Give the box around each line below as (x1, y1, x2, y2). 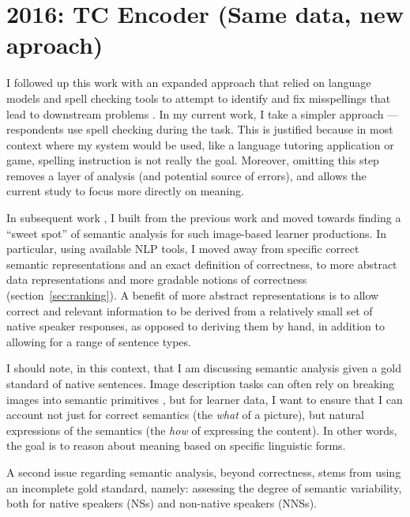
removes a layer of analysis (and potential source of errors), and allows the (6, 167, 367, 183)
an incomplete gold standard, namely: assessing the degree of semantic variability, (6, 479, 402, 496)
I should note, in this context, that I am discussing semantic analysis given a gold (6, 360, 401, 376)
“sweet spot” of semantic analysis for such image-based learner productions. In (6, 225, 387, 241)
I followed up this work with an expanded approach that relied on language (6, 74, 371, 91)
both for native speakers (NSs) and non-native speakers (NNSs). (6, 495, 317, 511)
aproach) (6, 28, 103, 61)
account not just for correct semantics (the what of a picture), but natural (6, 406, 364, 423)
